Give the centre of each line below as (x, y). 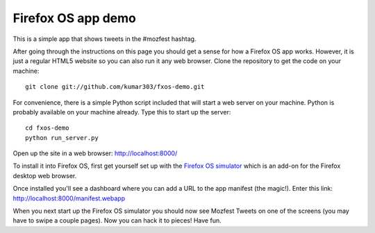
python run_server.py (62, 138)
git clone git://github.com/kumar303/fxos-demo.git (115, 87)
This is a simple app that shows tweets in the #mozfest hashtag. (105, 39)
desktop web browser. (45, 175)
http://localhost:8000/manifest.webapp (69, 198)
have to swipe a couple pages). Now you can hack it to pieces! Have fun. (117, 221)
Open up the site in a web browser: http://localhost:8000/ (95, 153)
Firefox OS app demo (75, 18)
